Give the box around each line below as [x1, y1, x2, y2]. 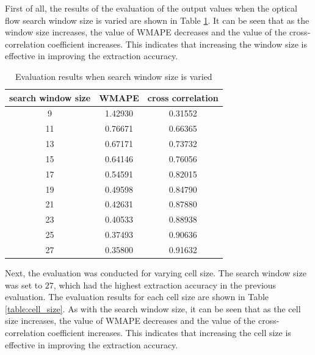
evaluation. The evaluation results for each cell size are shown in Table [5, 290, 269, 303]
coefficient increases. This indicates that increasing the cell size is [48, 326, 291, 339]
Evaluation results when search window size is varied [15, 70, 212, 82]
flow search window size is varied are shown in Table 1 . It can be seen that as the [5, 13, 310, 26]
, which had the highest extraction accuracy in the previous [53, 278, 277, 291]
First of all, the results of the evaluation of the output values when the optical [5, 2, 297, 14]
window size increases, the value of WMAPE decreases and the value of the [5, 26, 287, 38]
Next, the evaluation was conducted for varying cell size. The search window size [5, 267, 306, 279]
